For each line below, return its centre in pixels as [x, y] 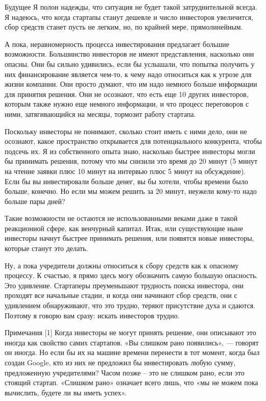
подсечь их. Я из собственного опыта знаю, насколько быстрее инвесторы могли [130, 151]
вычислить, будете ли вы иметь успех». [66, 392]
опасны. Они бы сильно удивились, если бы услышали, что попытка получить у [130, 64]
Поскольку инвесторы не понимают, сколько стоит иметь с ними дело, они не [126, 131]
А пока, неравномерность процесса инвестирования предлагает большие [117, 44]
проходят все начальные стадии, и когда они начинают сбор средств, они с [121, 295]
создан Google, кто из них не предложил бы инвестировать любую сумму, [120, 362]
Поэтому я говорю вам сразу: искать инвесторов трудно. [92, 315]
